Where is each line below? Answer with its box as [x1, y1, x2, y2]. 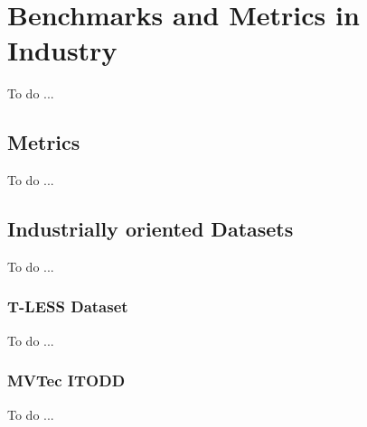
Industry [7, 32, 118, 69]
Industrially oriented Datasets [7, 215, 294, 243]
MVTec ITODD [7, 369, 126, 392]
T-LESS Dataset [7, 295, 128, 318]
